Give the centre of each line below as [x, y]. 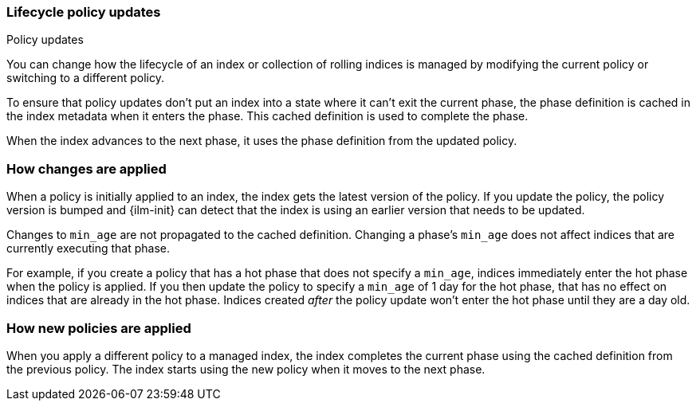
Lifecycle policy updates [84, 12]
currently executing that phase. [88, 249]
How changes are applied [87, 168]
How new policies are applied [99, 328]
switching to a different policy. [85, 78]
